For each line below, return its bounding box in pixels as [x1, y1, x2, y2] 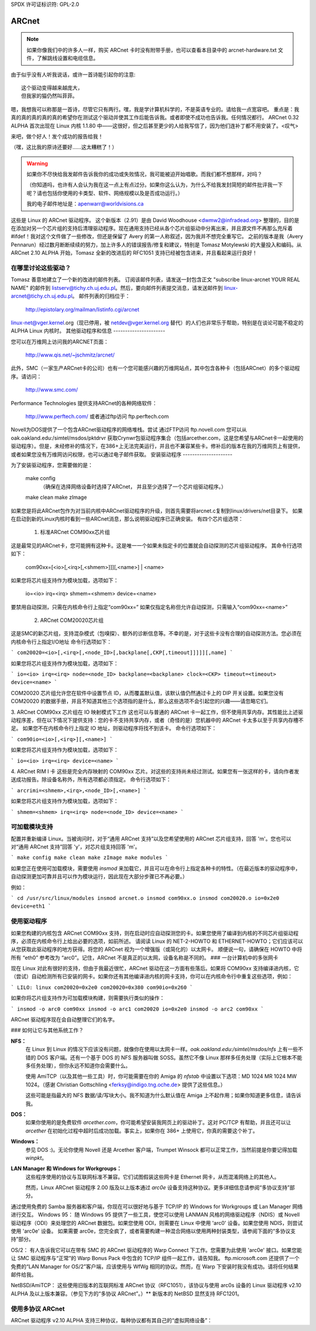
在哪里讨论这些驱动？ [11, 264, 71, 272]
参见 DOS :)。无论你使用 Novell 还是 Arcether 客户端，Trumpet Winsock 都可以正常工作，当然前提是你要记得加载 [25, 1146, 298, 1153]
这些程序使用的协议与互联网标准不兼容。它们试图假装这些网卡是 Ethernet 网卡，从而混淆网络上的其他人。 [25, 1173, 280, 1180]
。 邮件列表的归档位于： [72, 293, 130, 300]
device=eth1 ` [11, 903, 51, 910]
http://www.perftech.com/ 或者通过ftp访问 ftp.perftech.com [25, 413, 169, 420]
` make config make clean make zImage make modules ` [11, 854, 169, 861]
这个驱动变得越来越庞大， [21, 84, 83, 91]
